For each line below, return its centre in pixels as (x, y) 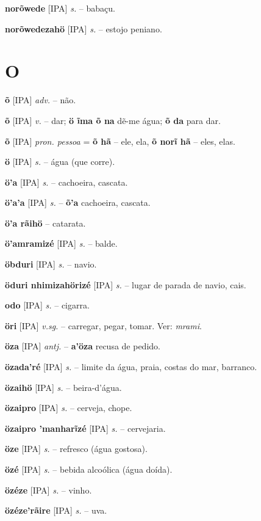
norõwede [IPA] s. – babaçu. (60, 8)
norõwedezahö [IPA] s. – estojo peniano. (84, 28)
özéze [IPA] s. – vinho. (48, 490)
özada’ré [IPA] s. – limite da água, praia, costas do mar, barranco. (131, 367)
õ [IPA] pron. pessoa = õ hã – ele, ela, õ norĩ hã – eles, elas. (120, 141)
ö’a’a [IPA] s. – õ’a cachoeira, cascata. (78, 202)
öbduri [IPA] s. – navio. (51, 264)
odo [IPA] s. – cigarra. (47, 305)
